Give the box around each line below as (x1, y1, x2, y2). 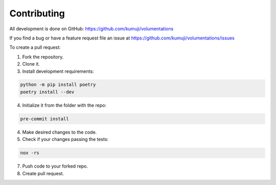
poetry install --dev (20, 89, 75, 95)
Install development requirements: (22, 68, 94, 74)
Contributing (9, 8, 65, 19)
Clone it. (22, 61, 40, 67)
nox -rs (20, 150, 39, 156)
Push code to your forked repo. (22, 163, 88, 169)
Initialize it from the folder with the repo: (22, 102, 107, 108)
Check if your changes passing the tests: (22, 136, 109, 142)
